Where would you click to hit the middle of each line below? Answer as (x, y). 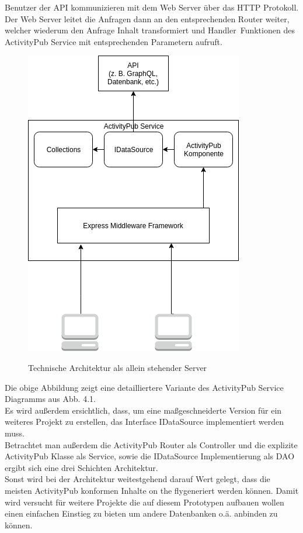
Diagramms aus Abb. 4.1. (50, 399)
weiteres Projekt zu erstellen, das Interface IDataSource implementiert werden (144, 422)
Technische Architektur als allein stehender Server (118, 367)
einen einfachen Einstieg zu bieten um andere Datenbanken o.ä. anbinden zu (141, 513)
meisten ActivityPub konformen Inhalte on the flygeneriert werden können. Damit (152, 490)
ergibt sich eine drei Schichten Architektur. (81, 467)
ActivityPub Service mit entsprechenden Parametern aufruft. (114, 41)
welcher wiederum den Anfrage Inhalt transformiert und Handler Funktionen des (150, 30)
